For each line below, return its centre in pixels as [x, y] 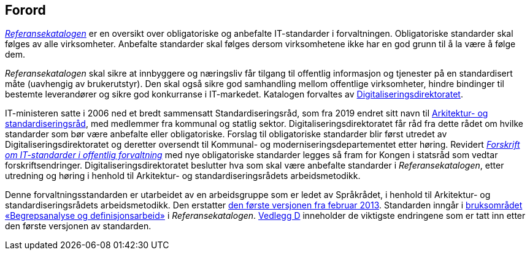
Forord [25, 10]
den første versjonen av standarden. [78, 226]
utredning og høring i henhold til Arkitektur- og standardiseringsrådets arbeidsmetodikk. [183, 176]
